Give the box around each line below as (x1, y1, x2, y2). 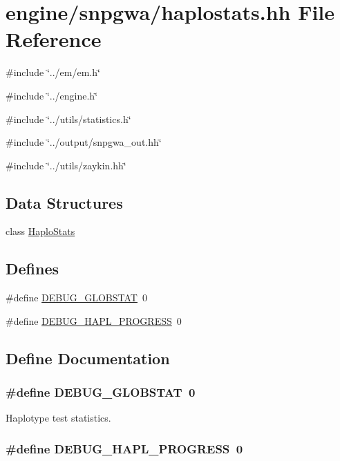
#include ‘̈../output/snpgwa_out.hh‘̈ (6, 135, 162, 149)
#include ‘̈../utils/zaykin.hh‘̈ (6, 158, 126, 172)
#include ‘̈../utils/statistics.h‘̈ (6, 111, 131, 126)
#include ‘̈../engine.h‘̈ (6, 88, 98, 102)
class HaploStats (6, 224, 75, 238)
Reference (6, 25, 102, 53)
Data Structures (6, 191, 123, 213)
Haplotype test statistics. (6, 411, 111, 425)
